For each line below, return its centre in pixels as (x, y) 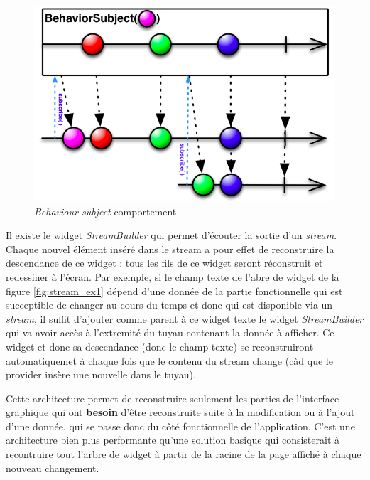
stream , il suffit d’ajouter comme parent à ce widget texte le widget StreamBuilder (185, 318)
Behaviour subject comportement (105, 211)
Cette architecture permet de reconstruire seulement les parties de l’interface (173, 398)
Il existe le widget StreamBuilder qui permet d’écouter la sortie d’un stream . (172, 235)
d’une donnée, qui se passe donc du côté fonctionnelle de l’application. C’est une (180, 426)
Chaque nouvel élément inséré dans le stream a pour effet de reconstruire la (170, 249)
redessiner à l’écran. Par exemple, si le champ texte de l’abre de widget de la (173, 276)
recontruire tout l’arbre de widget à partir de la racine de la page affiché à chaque (184, 454)
